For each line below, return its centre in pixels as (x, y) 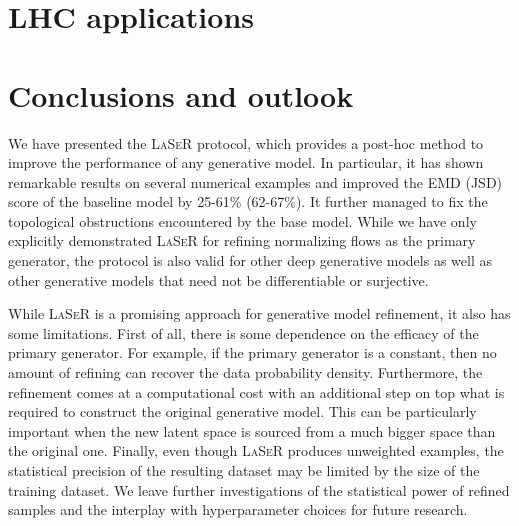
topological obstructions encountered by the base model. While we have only (242, 220)
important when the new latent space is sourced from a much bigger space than (252, 430)
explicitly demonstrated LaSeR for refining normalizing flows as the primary (242, 240)
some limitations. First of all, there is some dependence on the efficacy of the (243, 332)
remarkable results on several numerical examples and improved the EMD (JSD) (255, 181)
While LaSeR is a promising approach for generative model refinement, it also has (259, 313)
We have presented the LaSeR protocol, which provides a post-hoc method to (246, 142)
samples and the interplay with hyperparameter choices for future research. (238, 509)
